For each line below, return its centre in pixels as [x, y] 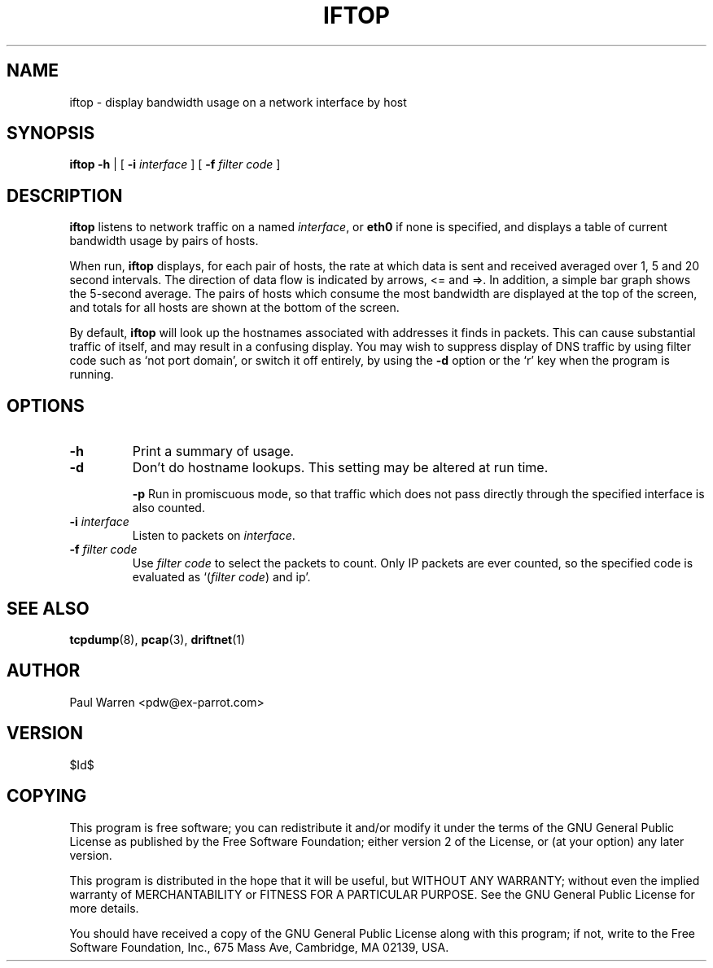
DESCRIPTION [65, 195]
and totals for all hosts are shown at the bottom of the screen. [234, 308]
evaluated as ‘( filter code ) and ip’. [221, 577]
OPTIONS [46, 405]
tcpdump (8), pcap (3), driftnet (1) [157, 639]
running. [92, 374]
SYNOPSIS [51, 134]
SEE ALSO [48, 608]
